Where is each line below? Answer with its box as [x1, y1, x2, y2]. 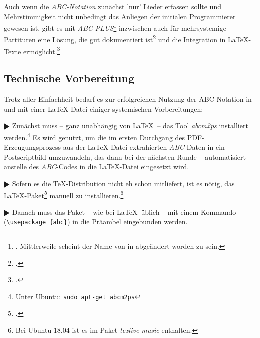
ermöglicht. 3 [23, 44, 60, 56]
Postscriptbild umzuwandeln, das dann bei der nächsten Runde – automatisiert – [4, 151, 252, 162]
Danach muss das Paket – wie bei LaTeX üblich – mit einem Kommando [12, 206, 236, 217]
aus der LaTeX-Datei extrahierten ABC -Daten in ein [63, 142, 225, 152]
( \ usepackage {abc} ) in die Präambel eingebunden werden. [4, 216, 188, 227]
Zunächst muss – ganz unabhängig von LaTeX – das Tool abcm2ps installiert [12, 120, 248, 131]
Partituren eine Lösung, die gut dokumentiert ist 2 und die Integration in [4, 33, 226, 45]
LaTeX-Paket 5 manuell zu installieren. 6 [4, 188, 124, 200]
